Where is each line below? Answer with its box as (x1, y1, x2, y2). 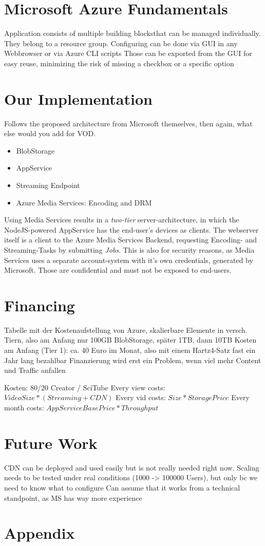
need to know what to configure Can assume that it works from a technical (4, 482, 240, 493)
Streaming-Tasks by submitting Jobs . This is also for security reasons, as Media (4, 244, 255, 255)
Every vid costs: (116, 392, 166, 403)
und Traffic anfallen (4, 365, 66, 375)
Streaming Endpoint (16, 180, 80, 190)
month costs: (4, 402, 44, 413)
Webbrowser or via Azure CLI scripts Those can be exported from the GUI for (4, 48, 252, 59)
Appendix (4, 522, 75, 543)
